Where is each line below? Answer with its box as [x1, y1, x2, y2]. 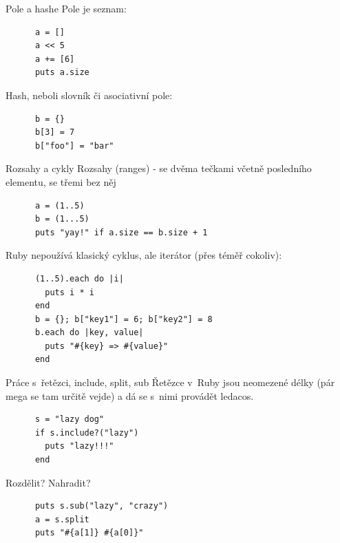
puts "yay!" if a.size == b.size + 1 [34, 227, 208, 237]
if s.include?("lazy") [34, 427, 139, 438]
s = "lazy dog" [34, 414, 105, 425]
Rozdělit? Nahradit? [6, 475, 91, 489]
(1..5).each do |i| [34, 273, 124, 284]
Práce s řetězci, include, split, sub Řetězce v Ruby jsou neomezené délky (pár [6, 375, 335, 390]
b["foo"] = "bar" [34, 140, 114, 151]
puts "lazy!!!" [45, 441, 114, 451]
